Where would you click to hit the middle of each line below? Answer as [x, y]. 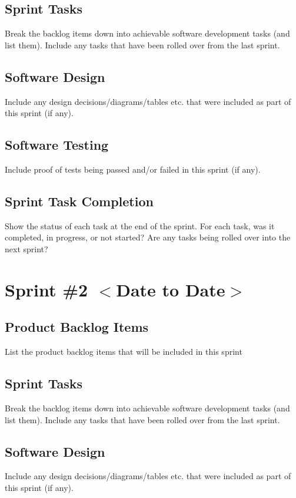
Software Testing [57, 145]
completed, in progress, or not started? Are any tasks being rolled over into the [148, 237]
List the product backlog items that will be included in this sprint [124, 352]
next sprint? [26, 248]
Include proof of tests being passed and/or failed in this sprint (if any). [133, 169]
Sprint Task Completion [79, 201]
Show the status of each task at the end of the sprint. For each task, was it [140, 225]
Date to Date [171, 289]
